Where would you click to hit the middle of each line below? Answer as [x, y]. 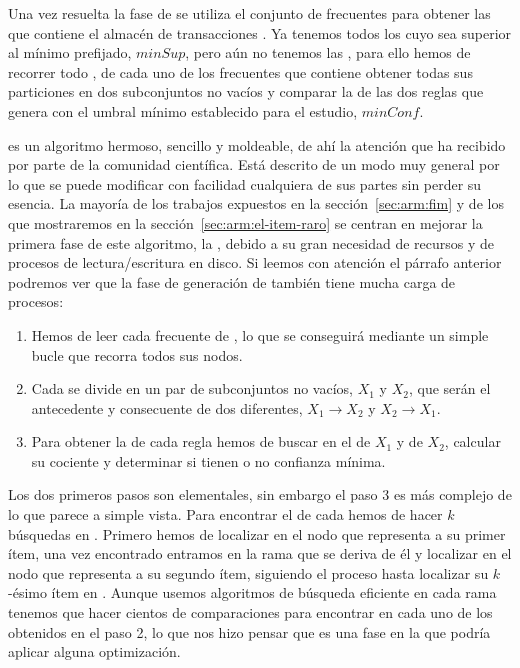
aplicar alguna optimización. [94, 651]
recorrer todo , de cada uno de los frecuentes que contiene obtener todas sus [240, 71]
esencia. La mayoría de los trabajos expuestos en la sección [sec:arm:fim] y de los [256, 203]
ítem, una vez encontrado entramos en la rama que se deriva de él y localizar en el [260, 553]
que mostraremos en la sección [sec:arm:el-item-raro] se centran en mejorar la [245, 222]
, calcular [472, 441]
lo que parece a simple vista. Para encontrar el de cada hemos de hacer [225, 514]
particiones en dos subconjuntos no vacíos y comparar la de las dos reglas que [246, 91]
